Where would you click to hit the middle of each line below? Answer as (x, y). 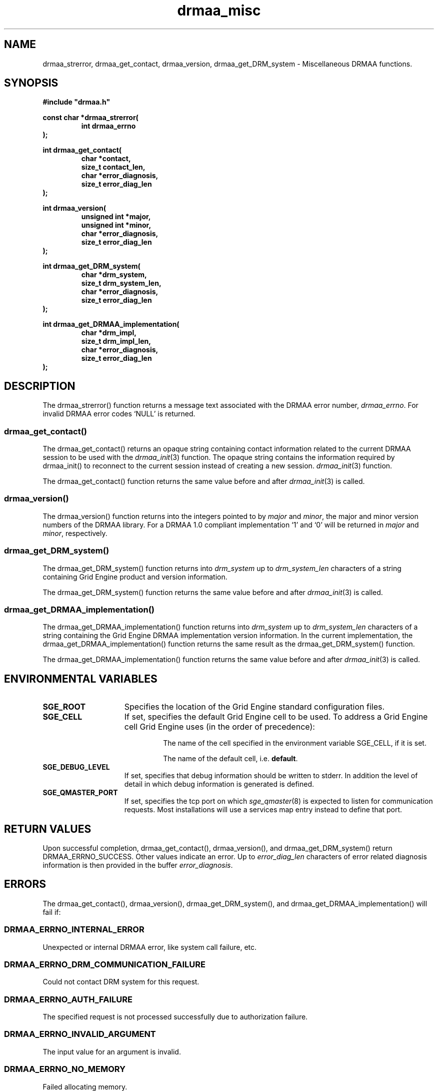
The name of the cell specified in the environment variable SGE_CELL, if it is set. (295, 743)
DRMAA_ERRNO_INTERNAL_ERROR (74, 930)
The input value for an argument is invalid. (112, 1051)
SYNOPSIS (31, 83)
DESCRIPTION (40, 386)
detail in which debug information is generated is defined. (219, 784)
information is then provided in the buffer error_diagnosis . (138, 865)
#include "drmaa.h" (76, 102)
